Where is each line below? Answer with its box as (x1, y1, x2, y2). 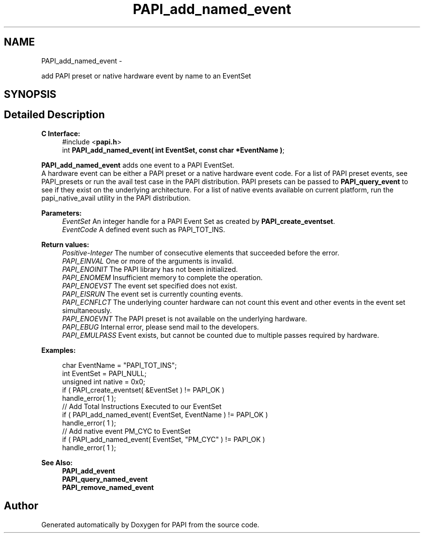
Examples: (41, 346, 76, 354)
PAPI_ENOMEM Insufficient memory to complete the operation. (62, 273, 263, 282)
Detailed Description (4, 109, 105, 121)
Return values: (41, 240, 90, 249)
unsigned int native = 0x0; (62, 377, 145, 386)
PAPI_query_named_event (62, 474, 148, 483)
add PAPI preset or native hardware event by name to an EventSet (41, 71, 251, 80)
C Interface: (41, 129, 80, 138)
